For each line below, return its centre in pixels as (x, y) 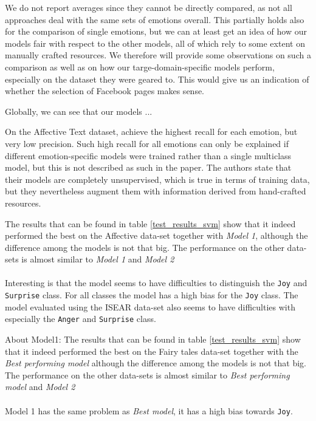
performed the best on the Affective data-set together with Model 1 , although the (156, 235)
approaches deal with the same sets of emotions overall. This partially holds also (155, 19)
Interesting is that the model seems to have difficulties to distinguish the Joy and (156, 283)
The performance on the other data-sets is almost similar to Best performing (147, 375)
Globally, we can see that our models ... (79, 111)
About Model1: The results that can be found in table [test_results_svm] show (153, 339)
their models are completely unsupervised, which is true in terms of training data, (157, 179)
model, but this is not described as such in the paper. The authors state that (148, 167)
